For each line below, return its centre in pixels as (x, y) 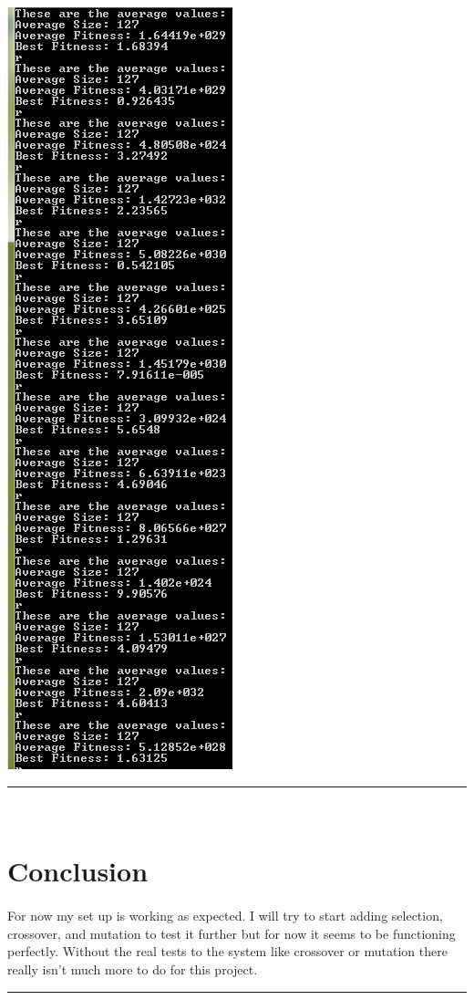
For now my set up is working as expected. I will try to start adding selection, (225, 916)
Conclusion (78, 871)
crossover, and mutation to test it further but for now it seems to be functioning (232, 933)
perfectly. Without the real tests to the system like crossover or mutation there (227, 951)
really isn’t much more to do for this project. (133, 969)
